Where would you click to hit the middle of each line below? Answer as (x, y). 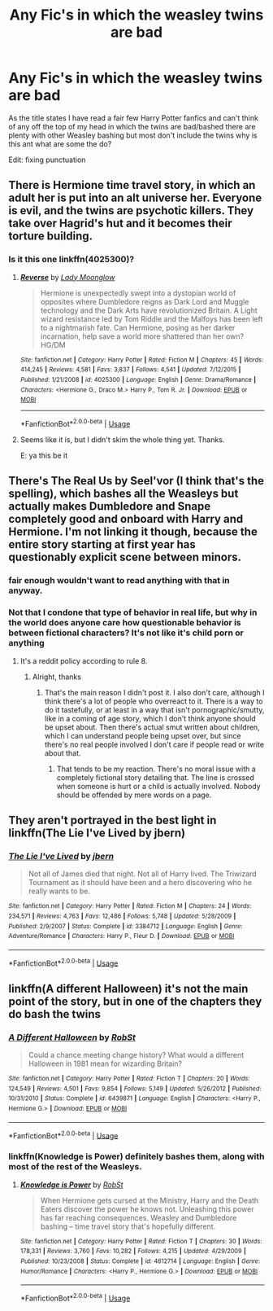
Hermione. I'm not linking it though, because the (133, 532)
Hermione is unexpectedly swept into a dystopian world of (138, 293)
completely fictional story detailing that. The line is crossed (155, 777)
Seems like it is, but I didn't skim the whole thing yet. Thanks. (122, 439)
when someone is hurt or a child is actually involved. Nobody (159, 786)
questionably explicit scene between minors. (125, 557)
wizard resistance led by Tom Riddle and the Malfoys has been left (152, 318)
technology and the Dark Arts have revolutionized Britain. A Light (149, 310)
